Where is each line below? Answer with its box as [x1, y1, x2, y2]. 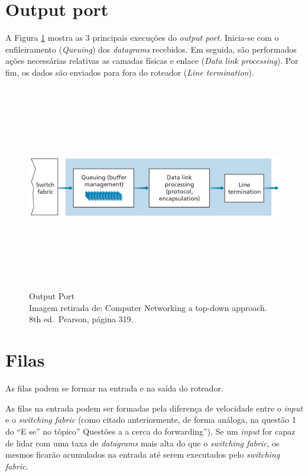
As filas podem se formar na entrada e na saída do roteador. [5, 382, 223, 394]
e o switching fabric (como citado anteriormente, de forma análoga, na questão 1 [5, 413, 296, 426]
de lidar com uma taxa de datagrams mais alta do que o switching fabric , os [5, 436, 280, 449]
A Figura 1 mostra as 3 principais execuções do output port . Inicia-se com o [5, 31, 279, 44]
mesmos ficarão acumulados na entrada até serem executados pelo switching [5, 448, 280, 461]
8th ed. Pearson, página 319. [29, 313, 134, 325]
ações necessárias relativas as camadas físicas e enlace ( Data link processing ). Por [5, 54, 299, 67]
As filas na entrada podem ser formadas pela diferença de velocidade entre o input [5, 401, 303, 414]
